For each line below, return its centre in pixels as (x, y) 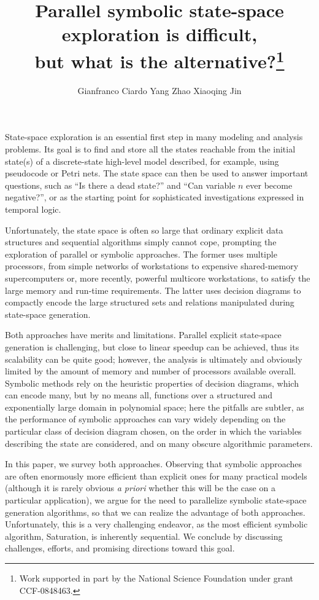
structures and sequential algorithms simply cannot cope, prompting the (141, 242)
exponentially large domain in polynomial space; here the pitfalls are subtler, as (155, 407)
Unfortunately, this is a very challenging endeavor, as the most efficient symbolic (156, 524)
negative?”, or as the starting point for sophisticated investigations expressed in (155, 197)
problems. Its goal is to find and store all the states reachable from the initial (150, 149)
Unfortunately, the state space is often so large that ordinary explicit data (144, 230)
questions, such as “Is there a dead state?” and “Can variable (120, 185)
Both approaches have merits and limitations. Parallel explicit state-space (143, 335)
